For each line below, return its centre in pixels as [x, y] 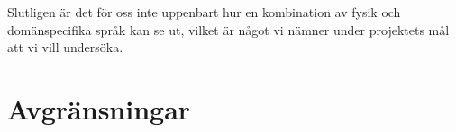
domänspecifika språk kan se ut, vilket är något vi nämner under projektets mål [228, 29]
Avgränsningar [99, 108]
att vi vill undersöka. [65, 47]
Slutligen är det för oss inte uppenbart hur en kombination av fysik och [204, 12]
